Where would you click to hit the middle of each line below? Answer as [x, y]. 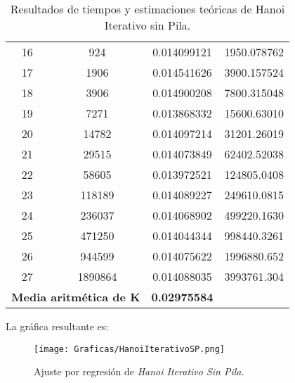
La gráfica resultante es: [57, 326]
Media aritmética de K [76, 297]
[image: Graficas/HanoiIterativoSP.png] [130, 349]
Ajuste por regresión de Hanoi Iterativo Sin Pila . [139, 371]
